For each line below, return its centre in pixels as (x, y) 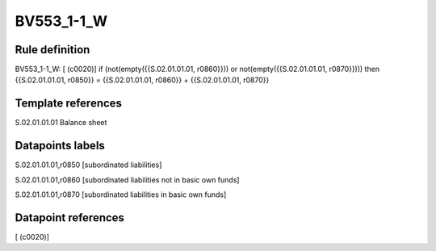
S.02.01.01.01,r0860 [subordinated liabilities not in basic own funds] (127, 180)
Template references (69, 104)
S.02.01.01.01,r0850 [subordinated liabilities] (88, 165)
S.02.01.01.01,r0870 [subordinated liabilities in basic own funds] (121, 195)
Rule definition (52, 50)
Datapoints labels (60, 146)
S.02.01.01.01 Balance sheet (61, 123)
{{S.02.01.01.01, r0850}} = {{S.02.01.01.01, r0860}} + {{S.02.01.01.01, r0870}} (142, 80)
